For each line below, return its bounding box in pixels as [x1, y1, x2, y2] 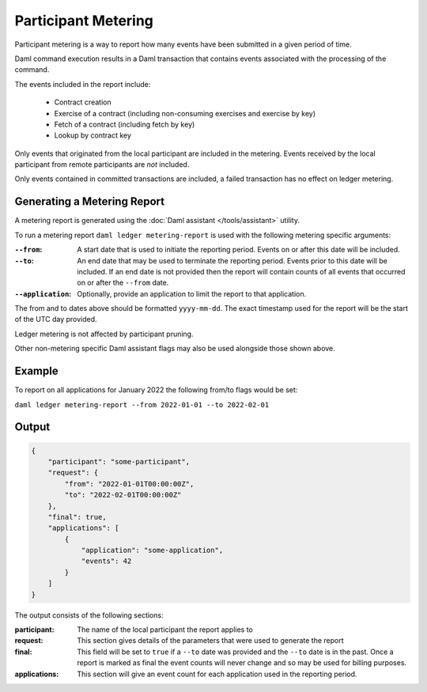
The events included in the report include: [14, 79, 151, 89]
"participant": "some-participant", [47, 457, 190, 466]
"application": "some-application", [81, 546, 224, 555]
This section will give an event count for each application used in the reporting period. [77, 669, 357, 679]
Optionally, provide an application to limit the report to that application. [77, 289, 307, 298]
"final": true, [47, 512, 107, 521]
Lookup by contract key [54, 130, 132, 140]
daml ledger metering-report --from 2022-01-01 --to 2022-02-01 [14, 400, 270, 409]
